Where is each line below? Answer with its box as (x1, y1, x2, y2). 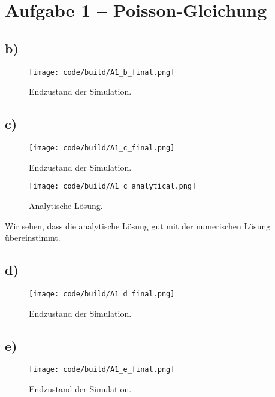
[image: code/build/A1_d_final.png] (29, 289, 175, 298)
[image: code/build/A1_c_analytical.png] (29, 182, 197, 191)
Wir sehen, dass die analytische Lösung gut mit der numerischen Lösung (5, 219, 271, 232)
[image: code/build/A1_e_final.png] (29, 365, 175, 374)
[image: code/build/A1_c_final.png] (29, 144, 175, 153)
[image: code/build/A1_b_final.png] (29, 68, 175, 77)
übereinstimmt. (5, 231, 61, 244)
